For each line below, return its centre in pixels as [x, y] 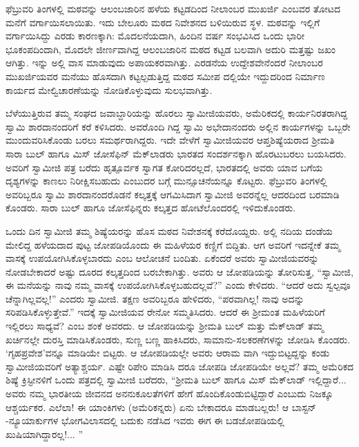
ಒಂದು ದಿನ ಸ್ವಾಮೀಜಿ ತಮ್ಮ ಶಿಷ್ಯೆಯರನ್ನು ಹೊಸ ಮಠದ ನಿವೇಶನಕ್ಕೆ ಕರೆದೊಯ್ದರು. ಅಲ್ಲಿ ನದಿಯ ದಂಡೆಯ [169, 230]
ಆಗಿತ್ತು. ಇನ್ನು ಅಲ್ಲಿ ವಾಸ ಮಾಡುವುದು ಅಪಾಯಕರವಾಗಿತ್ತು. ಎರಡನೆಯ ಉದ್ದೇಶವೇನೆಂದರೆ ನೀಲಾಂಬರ [164, 63]
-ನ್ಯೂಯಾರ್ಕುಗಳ [32, 420]
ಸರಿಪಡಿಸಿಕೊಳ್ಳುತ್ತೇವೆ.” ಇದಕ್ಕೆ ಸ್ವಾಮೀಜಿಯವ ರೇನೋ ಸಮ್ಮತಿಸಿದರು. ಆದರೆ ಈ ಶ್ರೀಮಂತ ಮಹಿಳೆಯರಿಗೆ [165, 312]
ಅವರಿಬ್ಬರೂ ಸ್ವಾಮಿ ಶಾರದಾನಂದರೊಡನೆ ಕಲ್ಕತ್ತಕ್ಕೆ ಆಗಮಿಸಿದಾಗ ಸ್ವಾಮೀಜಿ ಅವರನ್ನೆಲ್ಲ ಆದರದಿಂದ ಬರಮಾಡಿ [173, 194]
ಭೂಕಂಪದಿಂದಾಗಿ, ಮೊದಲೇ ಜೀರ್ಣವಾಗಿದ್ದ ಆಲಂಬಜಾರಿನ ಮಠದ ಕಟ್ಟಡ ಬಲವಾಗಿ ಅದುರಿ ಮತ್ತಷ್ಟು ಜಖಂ [171, 49]
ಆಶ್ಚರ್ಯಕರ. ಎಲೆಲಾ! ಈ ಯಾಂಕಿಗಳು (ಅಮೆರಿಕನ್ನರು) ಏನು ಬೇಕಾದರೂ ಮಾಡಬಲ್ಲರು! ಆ [147, 407]
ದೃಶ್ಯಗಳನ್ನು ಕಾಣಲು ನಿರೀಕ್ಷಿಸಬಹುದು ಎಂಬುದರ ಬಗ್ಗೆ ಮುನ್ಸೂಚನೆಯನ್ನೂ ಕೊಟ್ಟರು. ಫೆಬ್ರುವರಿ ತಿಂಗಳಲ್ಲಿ [166, 181]
